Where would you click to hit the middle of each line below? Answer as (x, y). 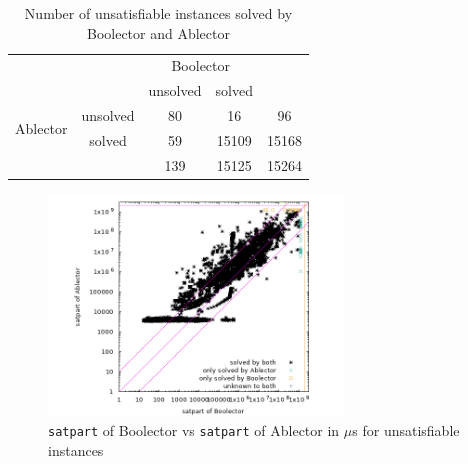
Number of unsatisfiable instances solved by (158, 13)
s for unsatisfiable (406, 430)
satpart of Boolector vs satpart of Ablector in (194, 430)
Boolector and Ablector (158, 32)
